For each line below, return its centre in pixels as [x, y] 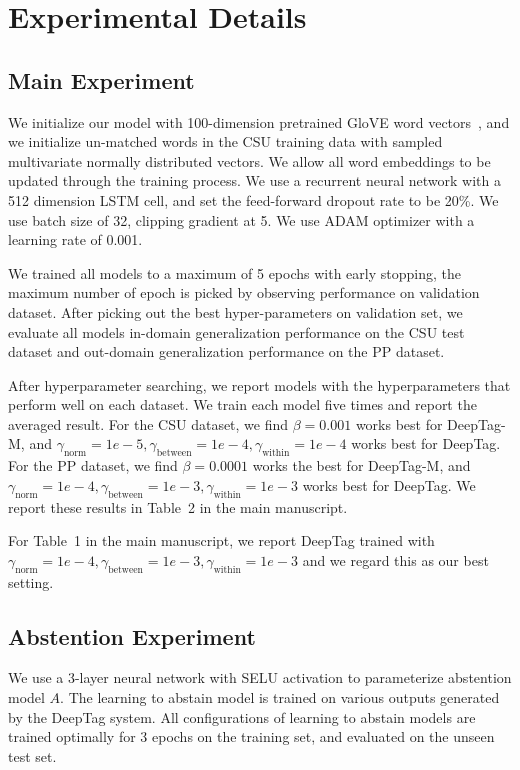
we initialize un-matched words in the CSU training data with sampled [225, 141]
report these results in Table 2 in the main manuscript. [178, 506]
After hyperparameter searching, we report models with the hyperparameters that [259, 384]
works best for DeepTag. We [389, 484]
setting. [31, 581]
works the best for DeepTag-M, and [361, 465]
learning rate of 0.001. [75, 239]
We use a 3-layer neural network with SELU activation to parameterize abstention [260, 677]
